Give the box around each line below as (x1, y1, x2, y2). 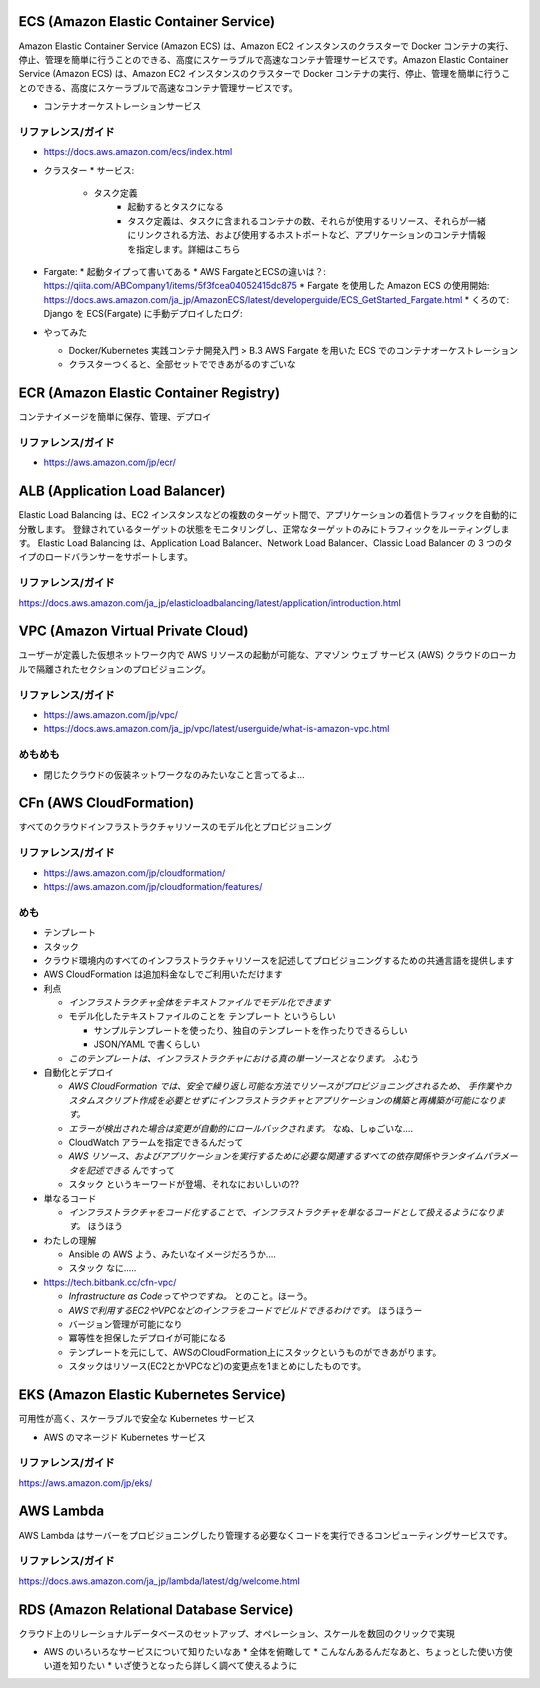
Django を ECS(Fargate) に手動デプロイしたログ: (43, 308, 244, 320)
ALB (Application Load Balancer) (18, 483, 226, 500)
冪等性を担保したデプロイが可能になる (68, 1332, 227, 1344)
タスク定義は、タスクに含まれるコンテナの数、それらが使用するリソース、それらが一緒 (127, 215, 487, 227)
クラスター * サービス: (43, 164, 135, 176)
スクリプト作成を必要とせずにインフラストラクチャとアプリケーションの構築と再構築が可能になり (94, 1094, 497, 1106)
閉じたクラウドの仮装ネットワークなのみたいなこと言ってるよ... (43, 768, 305, 780)
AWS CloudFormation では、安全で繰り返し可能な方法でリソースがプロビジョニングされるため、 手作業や (68, 1080, 504, 1092)
